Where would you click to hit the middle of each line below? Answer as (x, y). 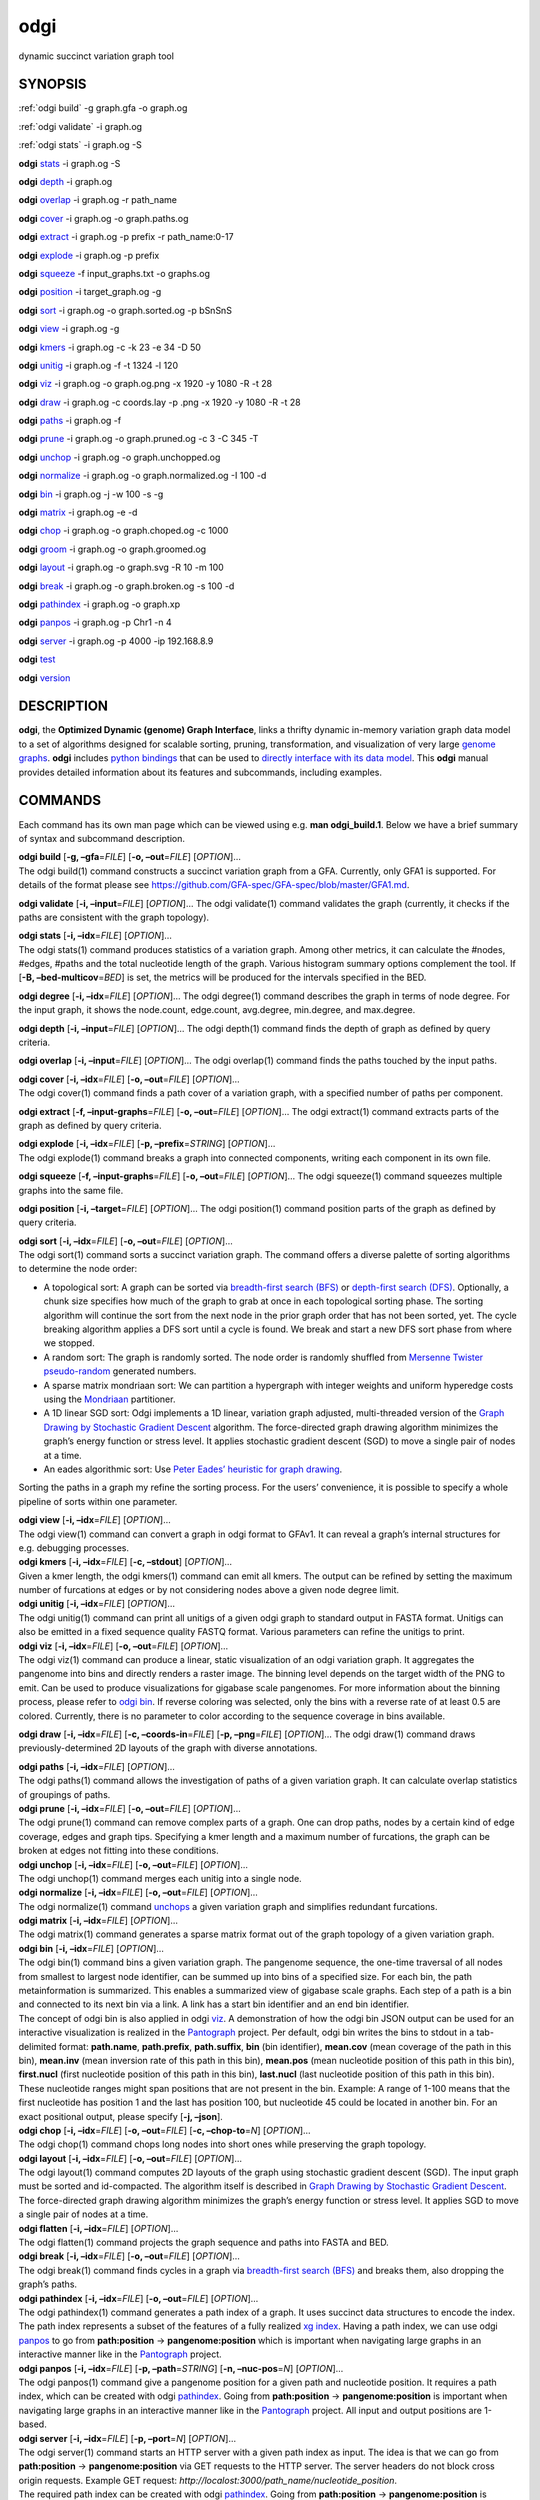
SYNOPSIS (52, 84)
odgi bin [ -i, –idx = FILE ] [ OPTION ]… (91, 1948)
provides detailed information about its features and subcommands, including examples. (200, 772)
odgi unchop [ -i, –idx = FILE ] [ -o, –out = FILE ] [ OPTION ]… (133, 1864)
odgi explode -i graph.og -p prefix (89, 255)
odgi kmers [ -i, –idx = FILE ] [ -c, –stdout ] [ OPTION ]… (125, 1562)
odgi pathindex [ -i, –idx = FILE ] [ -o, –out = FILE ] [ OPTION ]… (138, 2298)
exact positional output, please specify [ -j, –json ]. (121, 2116)
